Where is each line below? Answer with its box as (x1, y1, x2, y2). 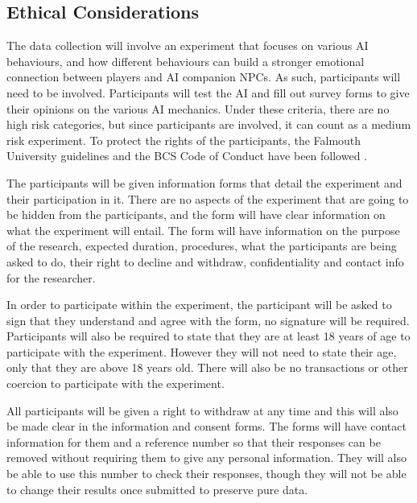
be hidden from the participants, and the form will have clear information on (6, 206, 386, 223)
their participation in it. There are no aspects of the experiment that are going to (6, 190, 409, 207)
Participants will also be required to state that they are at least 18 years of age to (6, 328, 411, 344)
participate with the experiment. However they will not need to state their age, (6, 343, 397, 360)
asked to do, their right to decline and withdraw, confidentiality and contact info (6, 253, 404, 270)
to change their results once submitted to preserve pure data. (6, 480, 308, 497)
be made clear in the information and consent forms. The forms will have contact (6, 418, 407, 435)
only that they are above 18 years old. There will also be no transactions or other (6, 359, 408, 376)
